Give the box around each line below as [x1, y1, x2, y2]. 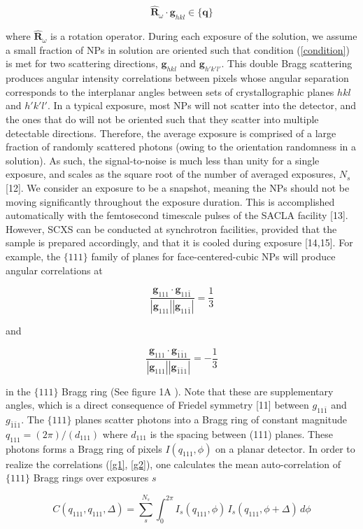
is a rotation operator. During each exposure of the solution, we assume [50, 29, 357, 43]
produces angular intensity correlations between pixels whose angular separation [6, 71, 349, 85]
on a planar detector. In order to [215, 441, 355, 456]
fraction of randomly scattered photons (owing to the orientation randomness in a [6, 139, 357, 154]
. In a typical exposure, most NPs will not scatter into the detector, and [47, 98, 357, 113]
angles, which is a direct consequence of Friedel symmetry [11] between [6, 397, 309, 412]
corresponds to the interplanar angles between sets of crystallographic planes [6, 84, 334, 99]
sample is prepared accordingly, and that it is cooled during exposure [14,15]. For [6, 235, 353, 250]
